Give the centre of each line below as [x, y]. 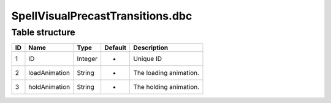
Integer [87, 59]
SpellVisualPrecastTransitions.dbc [102, 16]
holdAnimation [49, 87]
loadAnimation [49, 73]
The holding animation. [166, 87]
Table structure [44, 32]
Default [116, 48]
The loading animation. [166, 73]
